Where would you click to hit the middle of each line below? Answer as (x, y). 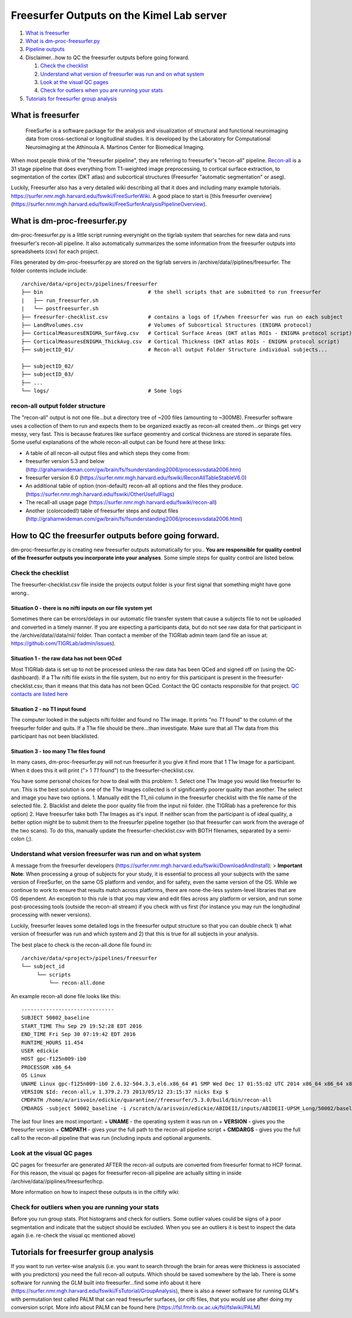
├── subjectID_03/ (48, 374)
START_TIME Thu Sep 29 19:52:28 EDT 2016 (82, 1026)
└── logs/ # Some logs (102, 391)
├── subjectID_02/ (48, 366)
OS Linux (34, 1076)
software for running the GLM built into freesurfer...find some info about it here (106, 1282)
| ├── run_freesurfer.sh (60, 300)
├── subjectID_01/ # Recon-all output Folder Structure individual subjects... (175, 350)
